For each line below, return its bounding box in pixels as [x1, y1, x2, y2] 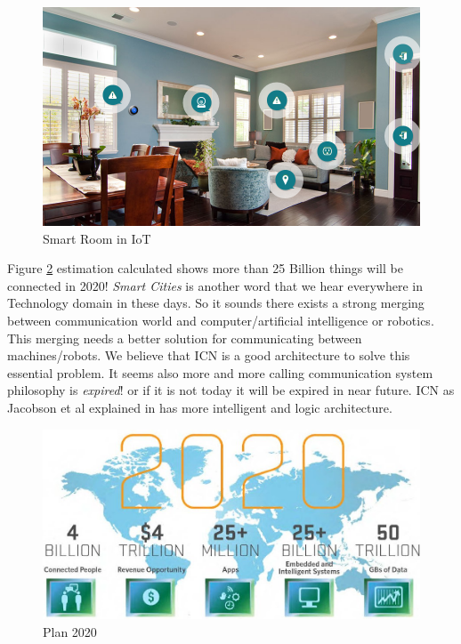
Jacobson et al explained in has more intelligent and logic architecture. [7, 398, 392, 416]
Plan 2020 [43, 623, 97, 641]
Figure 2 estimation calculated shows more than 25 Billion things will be [7, 259, 403, 278]
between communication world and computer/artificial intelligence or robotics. [7, 310, 434, 329]
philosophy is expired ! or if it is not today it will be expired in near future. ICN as [7, 381, 455, 399]
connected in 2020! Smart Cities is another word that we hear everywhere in [7, 276, 424, 294]
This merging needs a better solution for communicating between [7, 328, 362, 347]
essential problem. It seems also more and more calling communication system [7, 363, 433, 382]
